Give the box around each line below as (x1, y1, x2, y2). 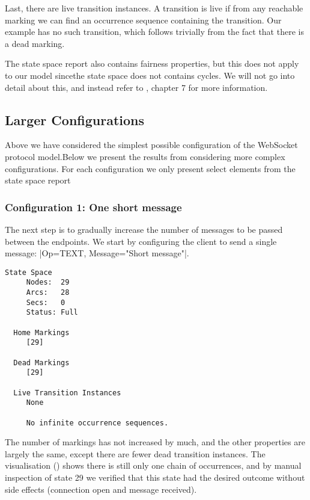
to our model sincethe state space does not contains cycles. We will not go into (5, 69, 295, 81)
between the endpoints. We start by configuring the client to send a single (5, 235, 277, 247)
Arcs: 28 (26, 288, 70, 297)
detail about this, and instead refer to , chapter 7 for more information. (5, 81, 268, 93)
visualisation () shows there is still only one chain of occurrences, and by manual (5, 459, 302, 472)
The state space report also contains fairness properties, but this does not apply (5, 57, 299, 70)
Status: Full (26, 308, 78, 317)
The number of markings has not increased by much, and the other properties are (5, 436, 305, 448)
